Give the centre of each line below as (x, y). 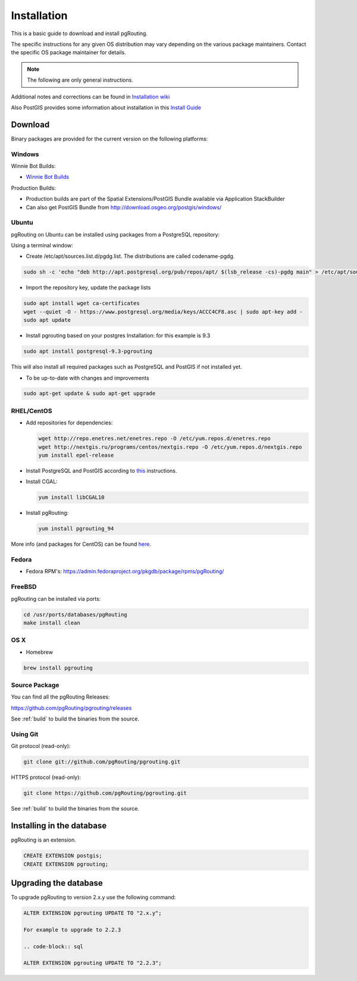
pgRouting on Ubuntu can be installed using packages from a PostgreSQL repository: (115, 234)
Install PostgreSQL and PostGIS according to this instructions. (101, 470)
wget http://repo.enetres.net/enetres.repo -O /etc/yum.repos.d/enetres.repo (154, 439)
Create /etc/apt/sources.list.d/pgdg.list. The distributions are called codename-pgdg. (130, 256)
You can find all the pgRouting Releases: (60, 697)
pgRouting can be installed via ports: (56, 598)
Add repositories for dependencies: (69, 423)
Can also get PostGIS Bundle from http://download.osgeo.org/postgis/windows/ (124, 207)
